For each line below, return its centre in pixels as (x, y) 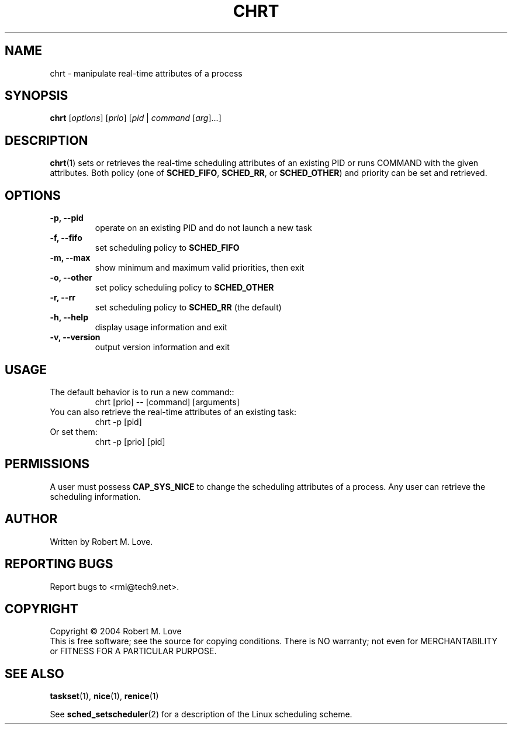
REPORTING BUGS (59, 564)
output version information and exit (162, 347)
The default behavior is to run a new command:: (142, 392)
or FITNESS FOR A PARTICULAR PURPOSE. (133, 651)
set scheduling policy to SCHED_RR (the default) (188, 308)
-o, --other (71, 278)
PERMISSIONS (47, 464)
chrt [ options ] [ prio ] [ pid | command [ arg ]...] (136, 118)
